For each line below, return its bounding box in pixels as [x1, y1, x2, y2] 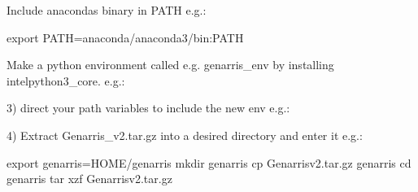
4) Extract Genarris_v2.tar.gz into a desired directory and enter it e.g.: [7, 126, 363, 143]
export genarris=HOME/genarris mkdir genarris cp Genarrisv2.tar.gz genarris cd [7, 154, 411, 171]
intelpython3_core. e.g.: [7, 72, 125, 89]
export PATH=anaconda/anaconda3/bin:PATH [7, 28, 244, 46]
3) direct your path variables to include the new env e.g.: [7, 99, 290, 116]
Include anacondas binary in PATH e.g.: [7, 2, 207, 18]
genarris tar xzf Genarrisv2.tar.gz [7, 170, 172, 187]
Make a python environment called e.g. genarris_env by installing [7, 56, 334, 73]
